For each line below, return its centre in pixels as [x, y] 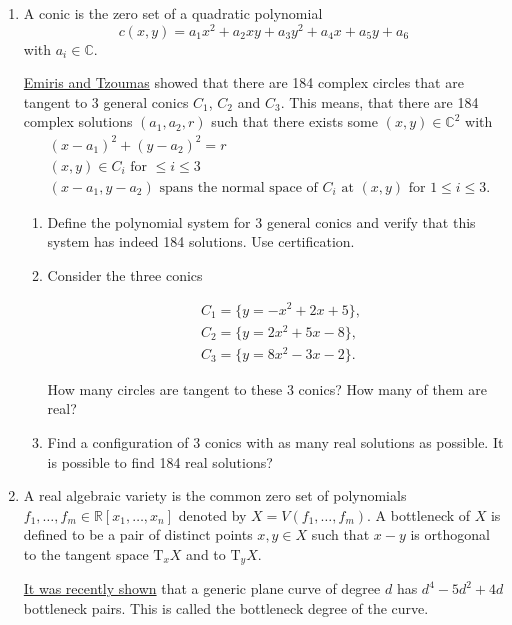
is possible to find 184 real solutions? [160, 461]
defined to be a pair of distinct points [138, 534]
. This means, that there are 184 [379, 101]
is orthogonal [450, 534]
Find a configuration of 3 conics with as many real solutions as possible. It [275, 441]
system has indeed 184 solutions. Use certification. [201, 241]
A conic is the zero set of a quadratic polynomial [173, 13]
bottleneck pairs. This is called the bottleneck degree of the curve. [226, 607]
